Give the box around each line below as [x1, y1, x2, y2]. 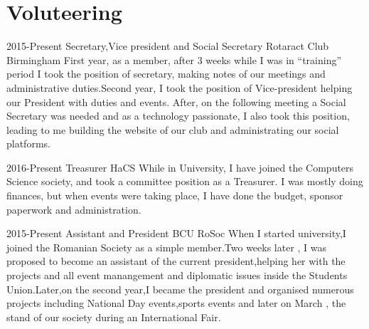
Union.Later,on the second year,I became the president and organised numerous [6, 281, 354, 296]
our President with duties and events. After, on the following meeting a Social [6, 94, 346, 109]
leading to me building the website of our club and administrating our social [6, 122, 339, 137]
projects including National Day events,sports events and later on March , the [6, 296, 346, 310]
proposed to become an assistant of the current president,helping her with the [6, 254, 346, 268]
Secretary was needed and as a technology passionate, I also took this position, [6, 108, 350, 123]
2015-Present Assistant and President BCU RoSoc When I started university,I [6, 226, 346, 241]
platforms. [6, 136, 50, 151]
